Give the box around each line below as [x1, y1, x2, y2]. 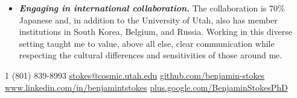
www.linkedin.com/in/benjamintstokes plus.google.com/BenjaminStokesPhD [5, 81, 288, 93]
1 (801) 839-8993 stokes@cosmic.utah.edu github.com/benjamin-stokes [5, 69, 265, 81]
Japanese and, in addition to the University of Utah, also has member [19, 13, 278, 26]
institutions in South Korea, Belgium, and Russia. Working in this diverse [19, 25, 292, 38]
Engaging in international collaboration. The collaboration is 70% [19, 2, 285, 14]
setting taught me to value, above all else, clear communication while [19, 37, 275, 49]
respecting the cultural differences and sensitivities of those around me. [19, 49, 283, 61]
